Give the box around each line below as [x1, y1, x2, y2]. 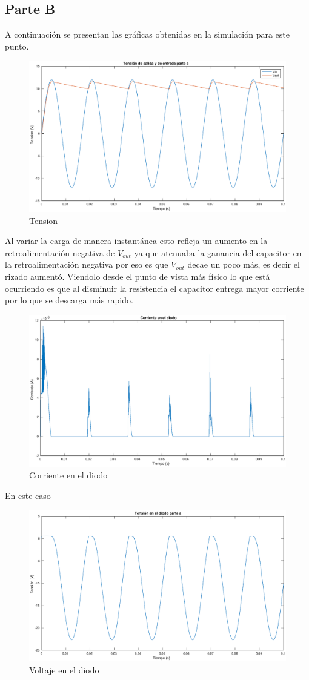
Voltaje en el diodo [29, 663, 99, 676]
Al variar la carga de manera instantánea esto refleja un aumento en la [5, 234, 268, 247]
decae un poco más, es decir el [187, 258, 300, 271]
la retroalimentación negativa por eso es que [5, 258, 168, 271]
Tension [29, 214, 58, 226]
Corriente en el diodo [29, 469, 108, 481]
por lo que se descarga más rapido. [5, 294, 133, 306]
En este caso [5, 489, 51, 501]
